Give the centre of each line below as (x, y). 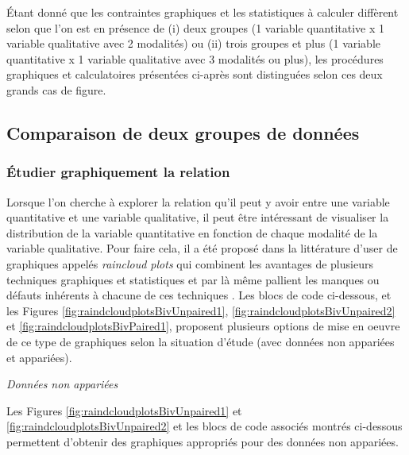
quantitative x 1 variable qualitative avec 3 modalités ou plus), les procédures (195, 58)
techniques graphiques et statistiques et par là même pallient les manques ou (193, 279)
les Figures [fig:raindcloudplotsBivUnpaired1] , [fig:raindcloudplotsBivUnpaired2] (201, 310)
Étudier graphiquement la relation (118, 172)
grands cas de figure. (56, 89)
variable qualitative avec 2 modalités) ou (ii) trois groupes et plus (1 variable (194, 43)
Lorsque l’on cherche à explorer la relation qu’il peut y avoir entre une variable (198, 201)
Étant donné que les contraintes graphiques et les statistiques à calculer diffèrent (203, 12)
